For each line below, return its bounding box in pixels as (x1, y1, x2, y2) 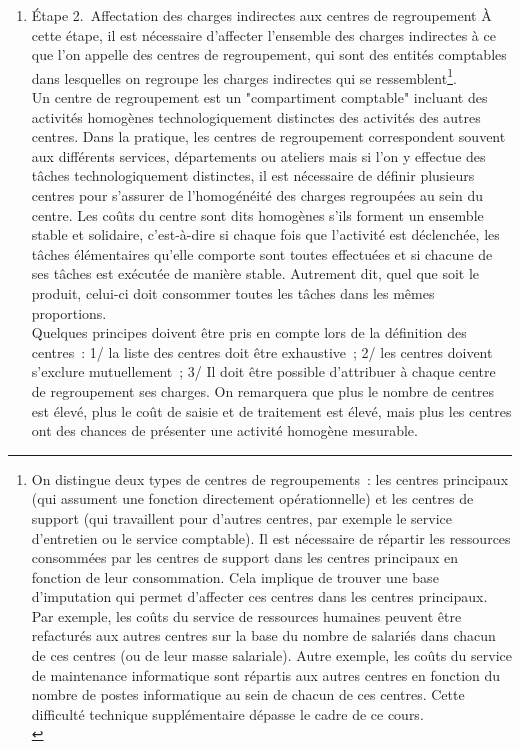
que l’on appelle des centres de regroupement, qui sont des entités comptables (31, 44, 507, 65)
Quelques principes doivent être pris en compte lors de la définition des (31, 322, 467, 343)
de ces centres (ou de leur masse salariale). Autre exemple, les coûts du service (31, 645, 512, 666)
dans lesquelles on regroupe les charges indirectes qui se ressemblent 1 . (31, 64, 457, 88)
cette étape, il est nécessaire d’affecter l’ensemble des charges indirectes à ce (31, 24, 496, 45)
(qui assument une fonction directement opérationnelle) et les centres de (31, 488, 474, 509)
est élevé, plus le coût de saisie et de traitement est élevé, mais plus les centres (31, 400, 512, 421)
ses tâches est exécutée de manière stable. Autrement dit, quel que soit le (31, 263, 480, 284)
